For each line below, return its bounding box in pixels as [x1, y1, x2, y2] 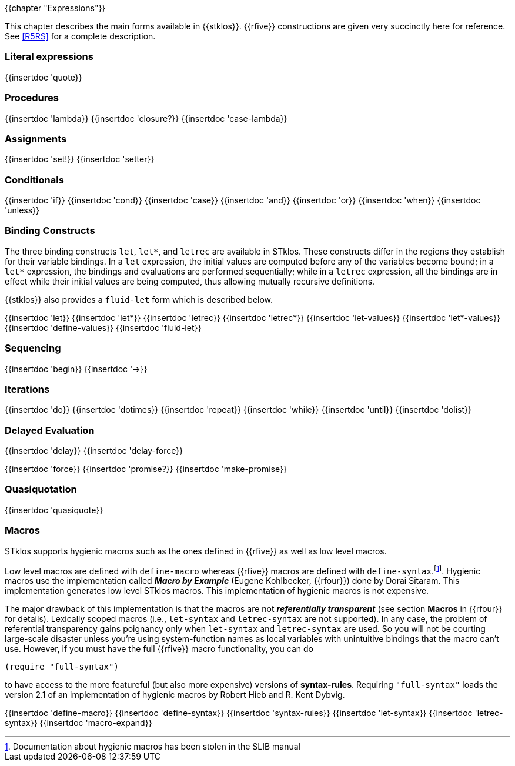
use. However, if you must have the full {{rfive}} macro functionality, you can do [5, 644, 313, 654]
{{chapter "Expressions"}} [5, 3, 106, 13]
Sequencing [5, 342, 61, 354]
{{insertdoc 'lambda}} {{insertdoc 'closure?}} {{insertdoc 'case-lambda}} [5, 113, 287, 123]
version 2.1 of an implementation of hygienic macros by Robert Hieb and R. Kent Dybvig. [5, 690, 345, 700]
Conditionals [5, 173, 64, 186]
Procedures [5, 92, 59, 104]
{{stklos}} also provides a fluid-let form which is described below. [5, 294, 273, 305]
